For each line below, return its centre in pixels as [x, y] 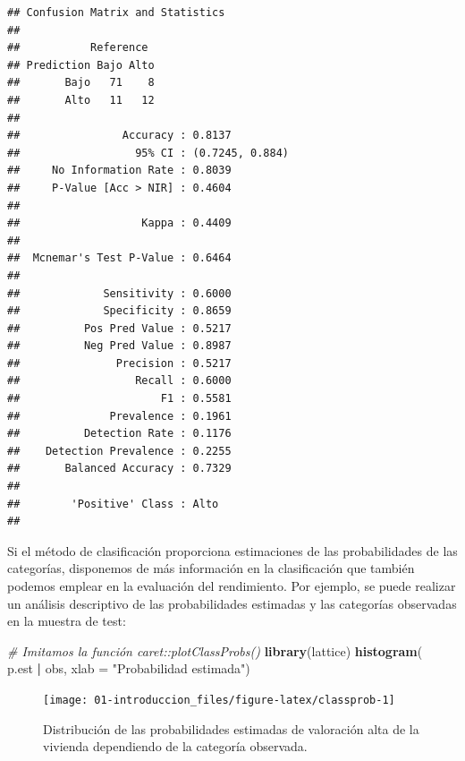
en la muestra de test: [67, 621]
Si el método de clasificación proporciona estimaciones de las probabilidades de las [232, 550]
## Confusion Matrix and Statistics [116, 13]
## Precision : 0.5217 [119, 363]
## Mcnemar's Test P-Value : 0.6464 [119, 258]
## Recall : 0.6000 [119, 381]
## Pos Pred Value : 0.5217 [119, 328]
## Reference [78, 48]
